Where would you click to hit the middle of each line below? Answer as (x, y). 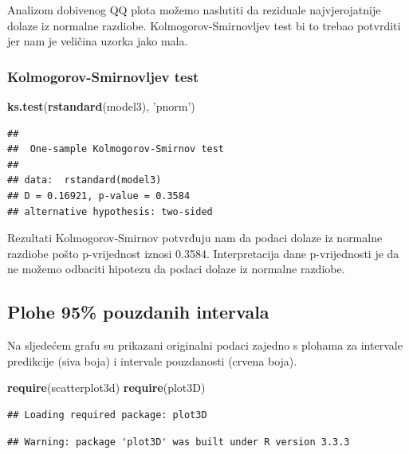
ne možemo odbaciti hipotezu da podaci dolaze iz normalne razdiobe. (176, 269)
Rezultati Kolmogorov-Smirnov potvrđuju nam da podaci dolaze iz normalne (195, 238)
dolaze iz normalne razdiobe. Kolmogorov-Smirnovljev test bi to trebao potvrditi (204, 25)
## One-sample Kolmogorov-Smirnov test (116, 149)
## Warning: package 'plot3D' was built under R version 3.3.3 (179, 442)
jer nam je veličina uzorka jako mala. (98, 41)
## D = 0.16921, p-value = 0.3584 (99, 196)
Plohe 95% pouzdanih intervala (138, 312)
